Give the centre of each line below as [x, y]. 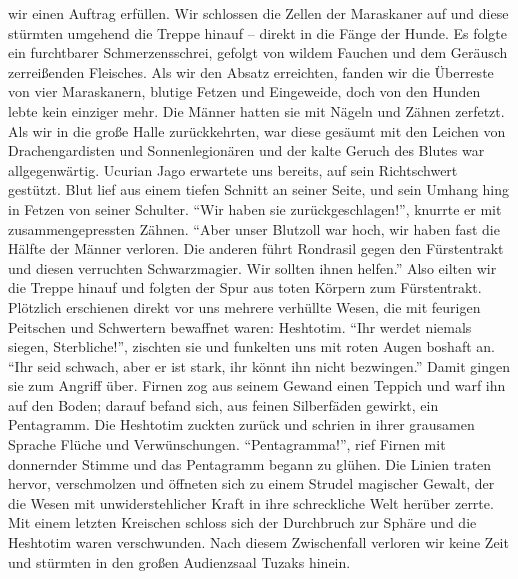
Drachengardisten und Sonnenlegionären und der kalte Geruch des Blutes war [246, 150]
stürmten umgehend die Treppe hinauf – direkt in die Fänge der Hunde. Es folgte [257, 32]
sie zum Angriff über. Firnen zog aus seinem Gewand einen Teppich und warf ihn [257, 385]
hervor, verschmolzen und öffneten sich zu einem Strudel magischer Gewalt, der [251, 483]
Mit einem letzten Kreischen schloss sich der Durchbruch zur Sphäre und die [242, 522]
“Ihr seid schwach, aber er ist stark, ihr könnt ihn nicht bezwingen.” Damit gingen [259, 365]
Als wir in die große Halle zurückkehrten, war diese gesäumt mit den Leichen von [257, 130]
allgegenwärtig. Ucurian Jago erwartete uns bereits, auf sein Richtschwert [233, 169]
